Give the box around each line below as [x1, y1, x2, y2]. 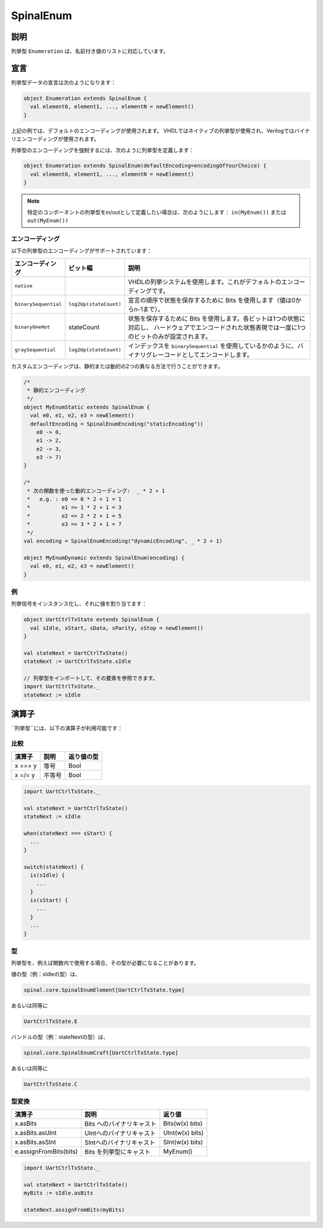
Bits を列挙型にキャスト [84, 1148, 151, 1156]
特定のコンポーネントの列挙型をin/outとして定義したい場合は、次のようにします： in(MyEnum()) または [27, 208, 287, 215]
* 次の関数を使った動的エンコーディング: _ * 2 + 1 [27, 487, 166, 494]
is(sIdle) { [30, 872, 65, 879]
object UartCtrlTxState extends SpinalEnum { [23, 616, 160, 623]
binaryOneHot [14, 324, 50, 330]
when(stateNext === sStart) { [23, 830, 112, 837]
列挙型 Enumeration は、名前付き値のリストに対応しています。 [11, 48, 169, 55]
